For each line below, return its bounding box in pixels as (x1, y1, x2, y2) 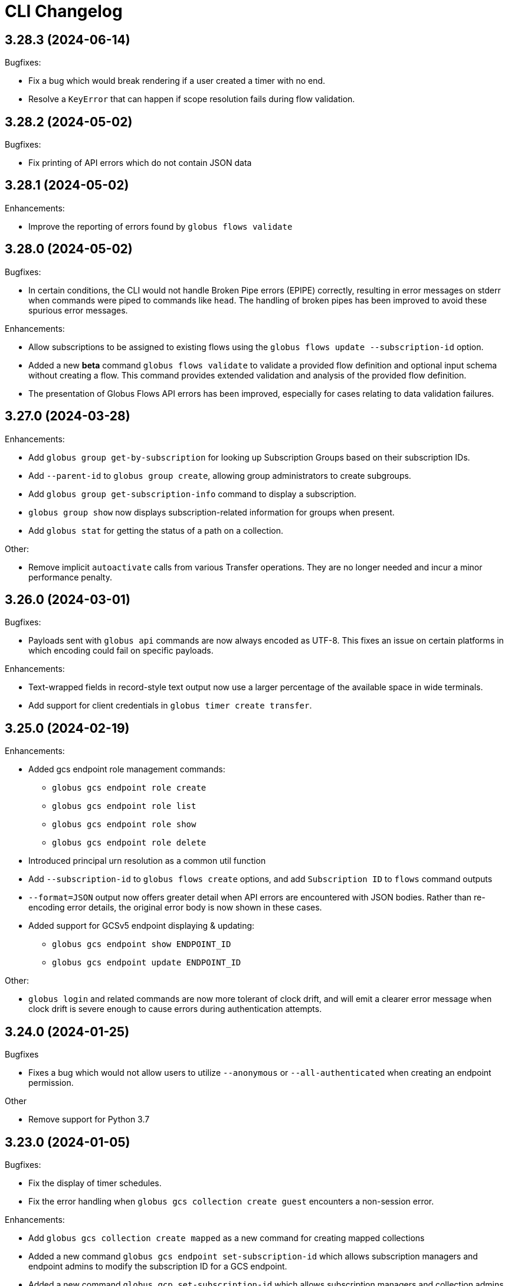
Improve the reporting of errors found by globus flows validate (28, 221, 293, 231)
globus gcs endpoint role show (52, 820, 196, 830)
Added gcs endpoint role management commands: (28, 764, 225, 775)
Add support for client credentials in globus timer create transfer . (28, 700, 312, 711)
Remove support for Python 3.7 (28, 1114, 150, 1125)
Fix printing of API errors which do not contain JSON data (28, 158, 252, 168)
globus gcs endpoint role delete (52, 838, 207, 848)
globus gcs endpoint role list (52, 801, 196, 811)
